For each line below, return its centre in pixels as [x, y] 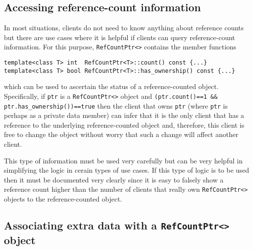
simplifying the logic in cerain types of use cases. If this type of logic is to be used [127, 170]
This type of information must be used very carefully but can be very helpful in [123, 160]
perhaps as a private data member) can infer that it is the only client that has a [124, 115]
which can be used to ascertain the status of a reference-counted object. [111, 86]
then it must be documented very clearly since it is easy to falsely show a [114, 179]
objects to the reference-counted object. [63, 199]
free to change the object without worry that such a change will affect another [121, 134]
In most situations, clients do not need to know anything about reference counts [124, 28]
